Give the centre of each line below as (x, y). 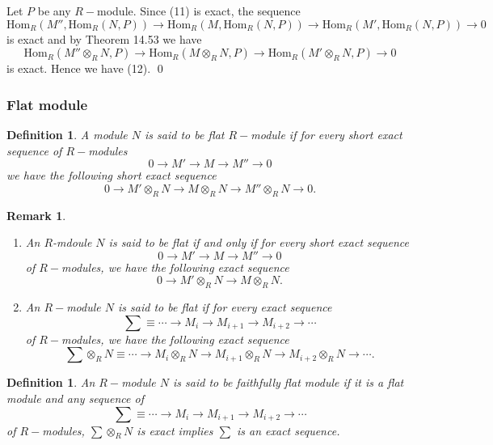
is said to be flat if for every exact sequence (225, 307)
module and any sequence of (75, 398)
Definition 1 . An (51, 382)
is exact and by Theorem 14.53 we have (104, 38)
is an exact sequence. (289, 430)
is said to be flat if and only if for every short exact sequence (259, 242)
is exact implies (175, 430)
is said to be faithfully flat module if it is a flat (288, 382)
